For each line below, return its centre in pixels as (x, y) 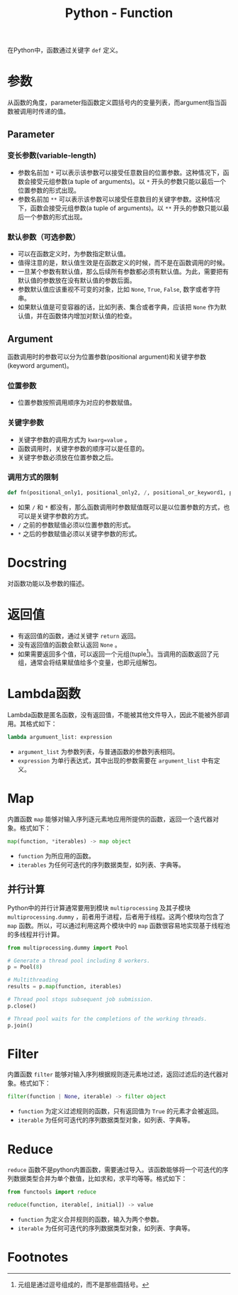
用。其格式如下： (32, 724)
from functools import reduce (52, 1192)
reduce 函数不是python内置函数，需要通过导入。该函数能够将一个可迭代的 (115, 1170)
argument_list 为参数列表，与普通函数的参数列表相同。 (98, 752)
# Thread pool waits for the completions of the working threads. (107, 1019)
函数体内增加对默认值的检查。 (92, 316)
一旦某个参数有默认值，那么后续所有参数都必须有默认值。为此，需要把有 (123, 272)
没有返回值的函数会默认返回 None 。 (69, 645)
